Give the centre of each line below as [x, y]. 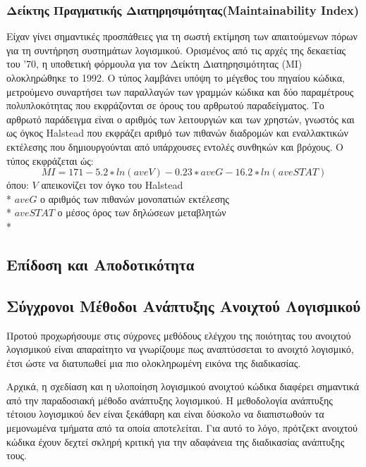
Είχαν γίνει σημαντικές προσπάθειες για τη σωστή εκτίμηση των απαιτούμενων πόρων [182, 36]
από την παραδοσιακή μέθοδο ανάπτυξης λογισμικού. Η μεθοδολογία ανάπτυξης [170, 400]
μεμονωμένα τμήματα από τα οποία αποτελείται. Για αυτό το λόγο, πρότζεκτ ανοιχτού [182, 428]
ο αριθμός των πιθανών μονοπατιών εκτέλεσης [135, 198]
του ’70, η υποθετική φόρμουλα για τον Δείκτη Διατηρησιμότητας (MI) [154, 64]
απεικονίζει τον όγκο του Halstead [112, 185]
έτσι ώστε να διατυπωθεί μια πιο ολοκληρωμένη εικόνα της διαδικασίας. [154, 362]
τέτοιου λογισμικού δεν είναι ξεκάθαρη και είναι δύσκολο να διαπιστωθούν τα [165, 414]
